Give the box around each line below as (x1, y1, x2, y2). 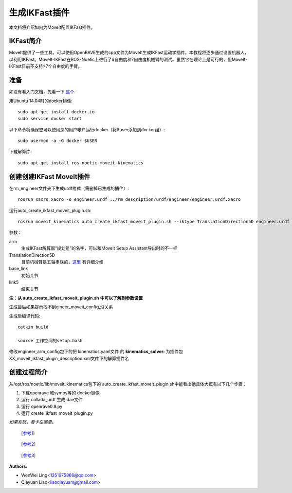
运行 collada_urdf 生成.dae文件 (21, 397, 83, 403)
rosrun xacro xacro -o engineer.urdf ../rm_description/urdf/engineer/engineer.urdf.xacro (18, 197, 241, 202)
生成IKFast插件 (9, 7, 70, 18)
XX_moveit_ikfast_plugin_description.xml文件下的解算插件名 (9, 355, 129, 361)
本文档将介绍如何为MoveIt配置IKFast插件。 (9, 24, 95, 30)
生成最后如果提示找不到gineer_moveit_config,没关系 (9, 304, 113, 310)
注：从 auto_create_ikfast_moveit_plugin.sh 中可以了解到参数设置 (9, 295, 143, 301)
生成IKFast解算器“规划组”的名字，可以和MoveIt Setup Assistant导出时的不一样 (21, 246, 178, 251)
